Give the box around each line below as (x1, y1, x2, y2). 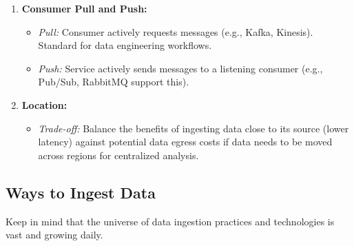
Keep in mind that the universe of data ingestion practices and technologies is (6, 214, 335, 228)
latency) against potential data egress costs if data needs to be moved (38, 134, 333, 149)
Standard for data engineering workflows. (38, 38, 212, 52)
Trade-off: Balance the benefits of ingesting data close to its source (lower (38, 121, 349, 135)
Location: (21, 97, 67, 112)
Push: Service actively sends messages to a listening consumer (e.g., (38, 61, 323, 75)
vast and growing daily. (6, 227, 103, 242)
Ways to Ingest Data (6, 181, 156, 203)
